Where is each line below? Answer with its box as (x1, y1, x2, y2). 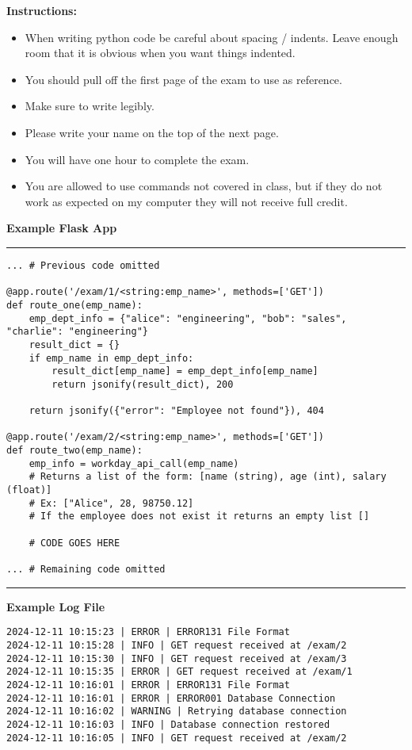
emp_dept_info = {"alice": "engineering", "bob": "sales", (29, 312, 347, 324)
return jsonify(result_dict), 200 (51, 378, 234, 390)
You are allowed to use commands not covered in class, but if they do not (25, 178, 383, 194)
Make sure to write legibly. (25, 98, 154, 114)
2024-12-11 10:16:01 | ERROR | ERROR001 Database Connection (6, 692, 336, 704)
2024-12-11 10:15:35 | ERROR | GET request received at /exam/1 (6, 666, 353, 678)
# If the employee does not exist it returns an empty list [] (29, 511, 370, 522)
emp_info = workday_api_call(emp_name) (29, 457, 239, 469)
